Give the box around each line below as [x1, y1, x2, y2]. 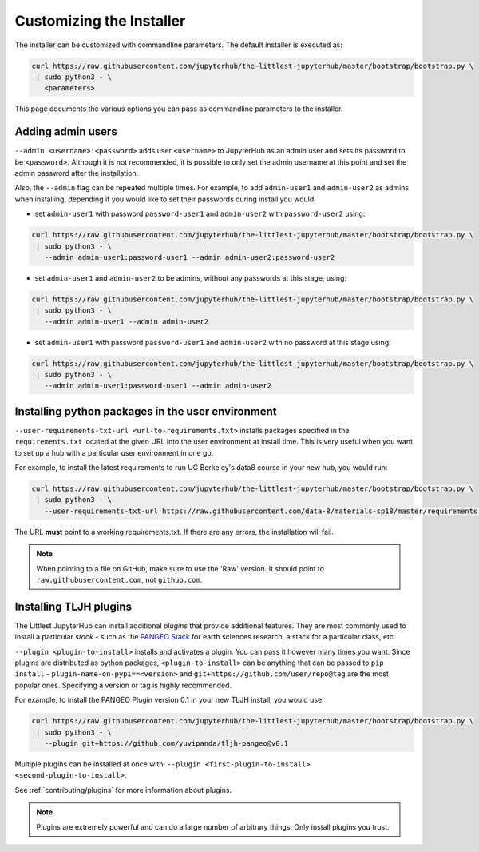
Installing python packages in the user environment [14, 404, 277, 418]
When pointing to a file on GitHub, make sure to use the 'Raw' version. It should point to [36, 563, 325, 573]
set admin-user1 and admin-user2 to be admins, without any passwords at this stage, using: [34, 273, 347, 283]
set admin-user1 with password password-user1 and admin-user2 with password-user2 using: [34, 209, 366, 219]
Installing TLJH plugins [14, 599, 132, 613]
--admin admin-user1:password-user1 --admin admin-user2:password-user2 [44, 253, 335, 261]
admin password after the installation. [14, 168, 139, 177]
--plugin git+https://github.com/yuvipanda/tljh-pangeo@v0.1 [44, 739, 289, 748]
